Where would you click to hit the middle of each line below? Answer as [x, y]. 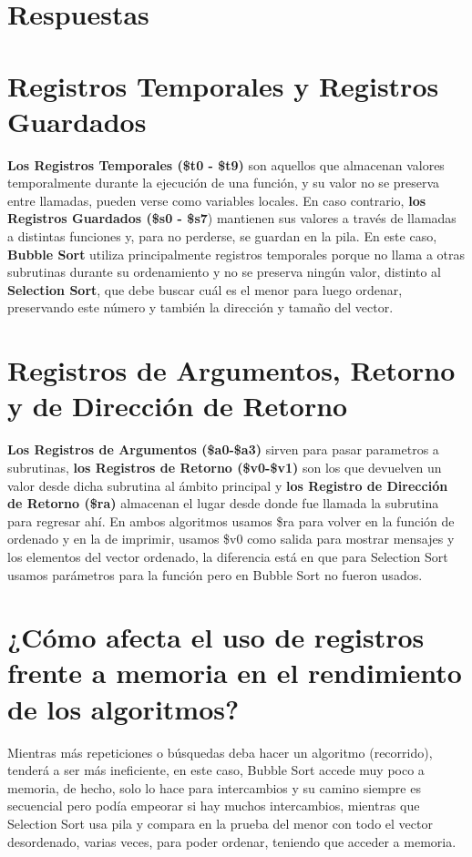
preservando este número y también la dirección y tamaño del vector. [200, 307]
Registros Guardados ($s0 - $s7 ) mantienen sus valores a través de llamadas [232, 218]
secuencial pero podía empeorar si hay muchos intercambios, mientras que [214, 806]
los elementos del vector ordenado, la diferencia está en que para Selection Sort [228, 556]
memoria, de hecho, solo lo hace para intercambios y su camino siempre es [214, 787]
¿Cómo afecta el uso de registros [216, 637]
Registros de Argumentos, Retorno [231, 370]
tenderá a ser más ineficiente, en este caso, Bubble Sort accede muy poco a [216, 770]
